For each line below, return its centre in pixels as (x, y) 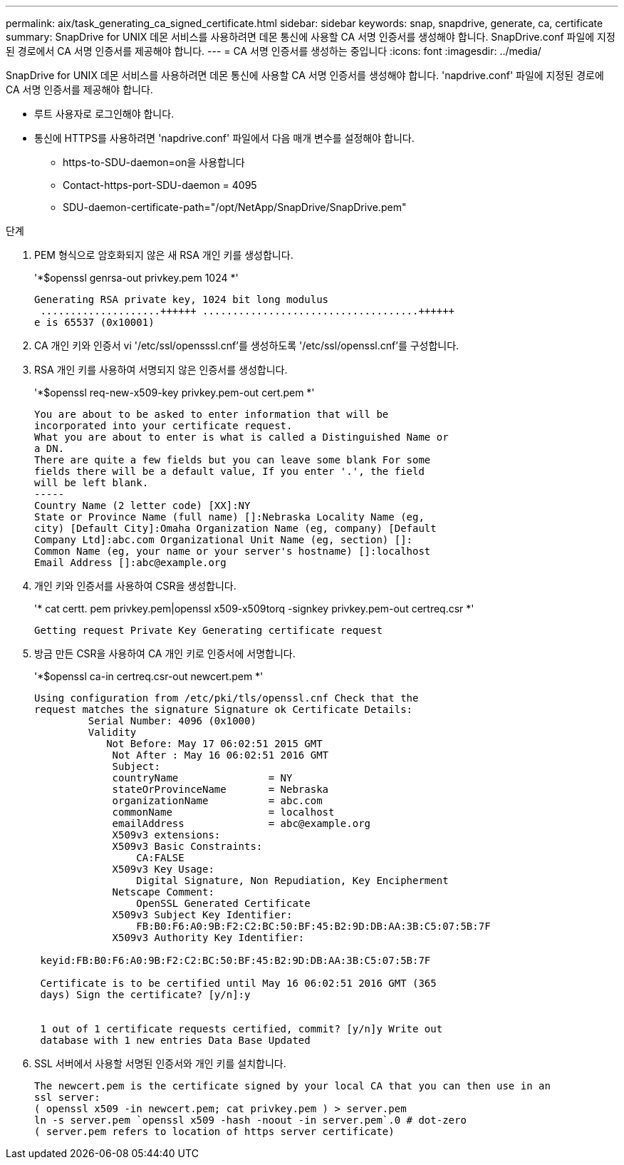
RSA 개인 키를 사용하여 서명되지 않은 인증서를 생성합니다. (161, 370)
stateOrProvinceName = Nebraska (220, 789)
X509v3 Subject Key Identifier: (202, 915)
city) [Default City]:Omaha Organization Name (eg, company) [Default (235, 528)
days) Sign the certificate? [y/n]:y (145, 995)
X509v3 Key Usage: (163, 869)
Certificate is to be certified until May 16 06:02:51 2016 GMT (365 (238, 983)
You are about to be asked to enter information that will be (212, 414)
